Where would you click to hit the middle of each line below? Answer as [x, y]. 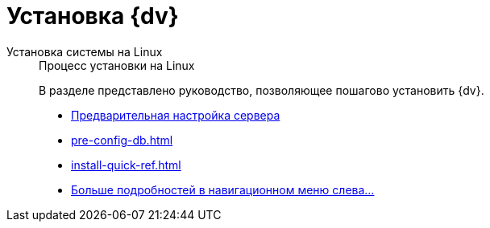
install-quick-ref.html [126, 165]
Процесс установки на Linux [117, 65]
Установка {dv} [93, 16]
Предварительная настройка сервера [176, 115]
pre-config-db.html [122, 140]
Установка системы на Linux [85, 51]
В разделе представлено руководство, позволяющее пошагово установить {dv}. [262, 90]
